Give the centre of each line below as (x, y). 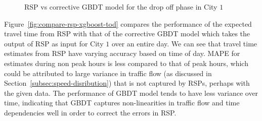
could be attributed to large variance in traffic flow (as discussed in (108, 73)
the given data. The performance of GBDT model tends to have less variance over (131, 93)
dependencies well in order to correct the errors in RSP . (90, 112)
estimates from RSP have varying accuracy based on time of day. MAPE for (122, 53)
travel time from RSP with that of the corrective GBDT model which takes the (127, 34)
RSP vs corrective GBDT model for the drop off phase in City (121, 7)
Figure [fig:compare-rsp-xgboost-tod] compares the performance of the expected (128, 23)
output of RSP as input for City (54, 43)
